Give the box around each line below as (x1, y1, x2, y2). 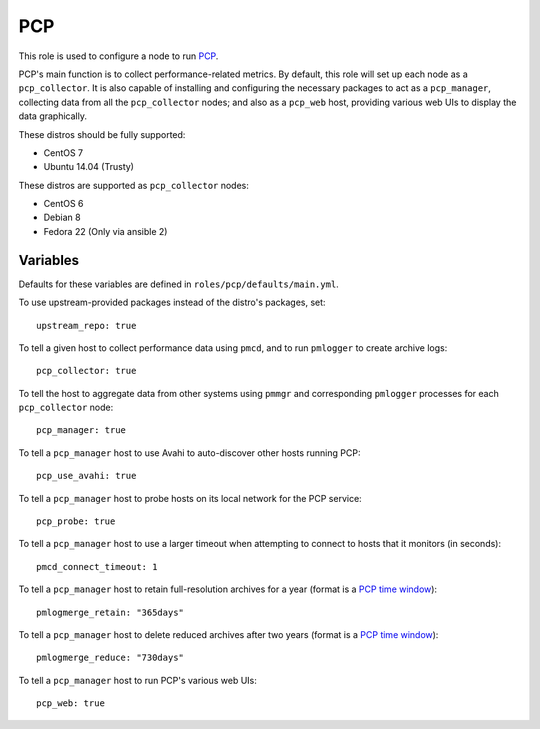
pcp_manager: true (36, 425, 127, 436)
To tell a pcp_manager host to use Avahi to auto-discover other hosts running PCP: (18, 446, 361, 459)
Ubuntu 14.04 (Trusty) (43, 161, 135, 173)
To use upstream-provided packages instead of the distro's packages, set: (18, 296, 326, 309)
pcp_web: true (36, 698, 105, 709)
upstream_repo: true (36, 320, 137, 331)
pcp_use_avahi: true (36, 470, 137, 482)
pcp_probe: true (36, 516, 116, 527)
